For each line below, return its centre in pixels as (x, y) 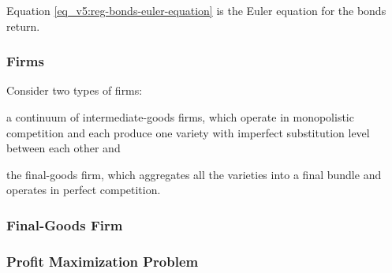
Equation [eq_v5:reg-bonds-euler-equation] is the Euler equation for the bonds (196, 10)
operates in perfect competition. (84, 190)
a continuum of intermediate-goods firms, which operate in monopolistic (180, 117)
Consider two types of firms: (75, 90)
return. (23, 26)
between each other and (63, 148)
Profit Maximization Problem (103, 261)
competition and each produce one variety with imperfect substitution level (188, 132)
